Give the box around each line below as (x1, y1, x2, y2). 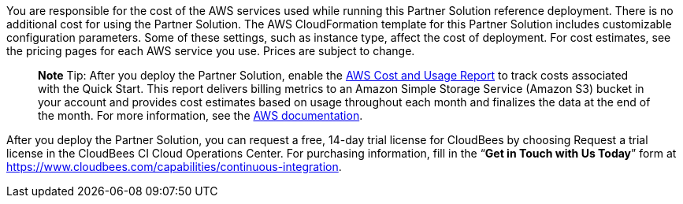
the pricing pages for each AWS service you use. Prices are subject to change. (6, 44, 415, 57)
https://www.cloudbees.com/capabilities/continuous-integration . (6, 160, 342, 173)
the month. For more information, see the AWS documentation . (38, 109, 363, 122)
